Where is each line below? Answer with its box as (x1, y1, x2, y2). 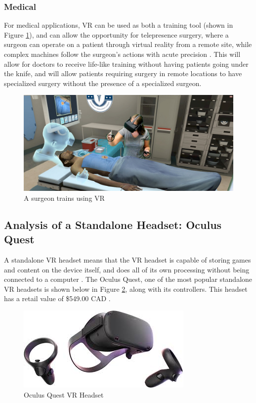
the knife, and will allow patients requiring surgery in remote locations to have (4, 68, 242, 79)
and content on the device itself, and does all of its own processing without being (4, 264, 250, 274)
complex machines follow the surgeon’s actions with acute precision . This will (4, 49, 241, 59)
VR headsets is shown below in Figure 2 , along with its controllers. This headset (4, 283, 248, 294)
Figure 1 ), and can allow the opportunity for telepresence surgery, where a (4, 29, 229, 40)
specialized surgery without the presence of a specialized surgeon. (4, 78, 202, 88)
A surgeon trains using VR (24, 192, 105, 203)
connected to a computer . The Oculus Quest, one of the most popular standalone (4, 274, 253, 284)
